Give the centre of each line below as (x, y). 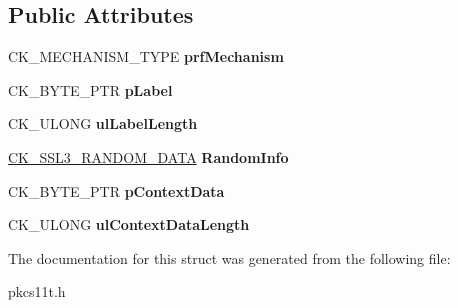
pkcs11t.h (37, 291)
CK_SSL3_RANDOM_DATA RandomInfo (148, 156)
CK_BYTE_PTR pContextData (116, 190)
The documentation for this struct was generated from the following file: (229, 257)
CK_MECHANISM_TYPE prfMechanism (146, 56)
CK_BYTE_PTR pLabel (90, 89)
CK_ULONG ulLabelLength (103, 123)
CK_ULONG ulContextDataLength (129, 224)
